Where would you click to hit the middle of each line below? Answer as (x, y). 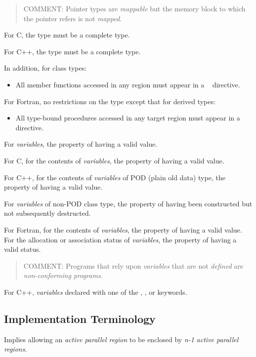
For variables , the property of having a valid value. (81, 144)
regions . (16, 349)
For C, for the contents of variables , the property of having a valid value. (114, 160)
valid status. (22, 249)
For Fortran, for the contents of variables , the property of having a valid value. (123, 229)
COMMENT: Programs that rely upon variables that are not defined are (133, 265)
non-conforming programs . (63, 275)
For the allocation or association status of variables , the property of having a (120, 239)
